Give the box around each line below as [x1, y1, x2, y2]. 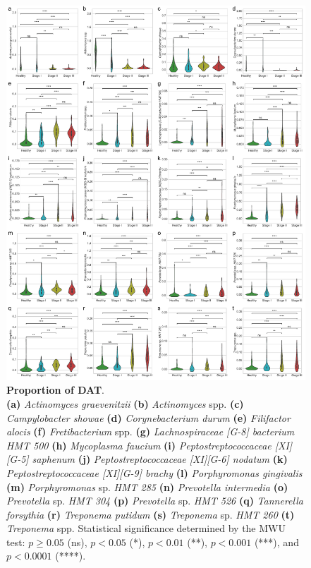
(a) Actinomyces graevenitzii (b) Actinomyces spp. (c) [6, 396, 244, 411]
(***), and [254, 534, 299, 549]
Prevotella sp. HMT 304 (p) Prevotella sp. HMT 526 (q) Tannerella [6, 493, 303, 508]
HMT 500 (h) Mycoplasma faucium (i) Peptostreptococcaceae [6, 437, 272, 452]
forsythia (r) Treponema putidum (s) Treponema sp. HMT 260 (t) [6, 507, 295, 521]
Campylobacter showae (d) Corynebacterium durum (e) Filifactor [6, 410, 291, 425]
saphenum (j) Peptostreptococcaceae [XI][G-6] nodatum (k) [32, 452, 288, 466]
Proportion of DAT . [6, 382, 105, 397]
